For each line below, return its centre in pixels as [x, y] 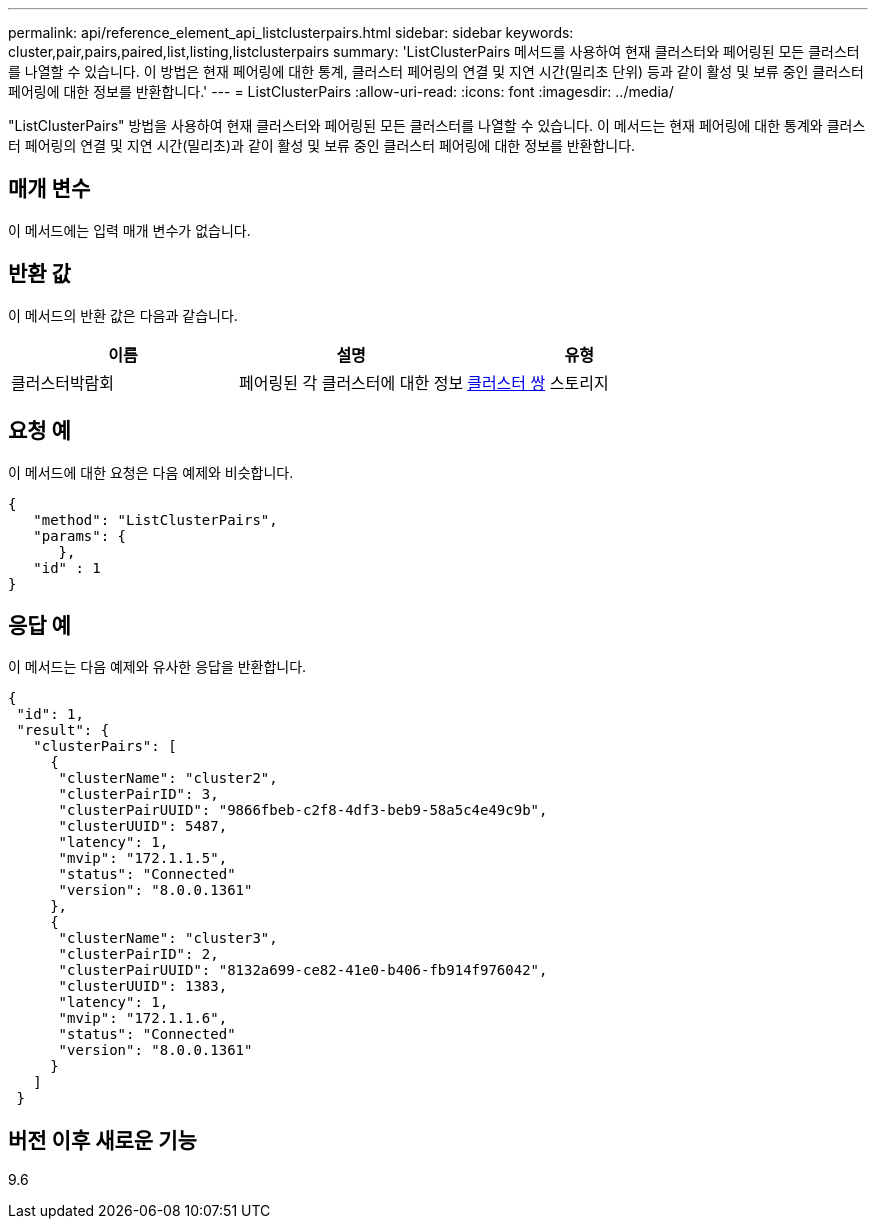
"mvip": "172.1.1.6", [143, 1018]
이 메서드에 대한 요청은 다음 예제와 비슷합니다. [151, 472]
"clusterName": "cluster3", [168, 938]
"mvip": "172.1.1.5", [143, 858]
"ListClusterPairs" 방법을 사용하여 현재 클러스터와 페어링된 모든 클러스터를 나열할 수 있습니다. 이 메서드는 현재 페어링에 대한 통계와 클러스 [437, 125]
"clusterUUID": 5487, [143, 826]
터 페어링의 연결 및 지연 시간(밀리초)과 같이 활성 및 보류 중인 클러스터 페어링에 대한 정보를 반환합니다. [322, 145]
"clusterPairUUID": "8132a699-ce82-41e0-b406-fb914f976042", [303, 970]
